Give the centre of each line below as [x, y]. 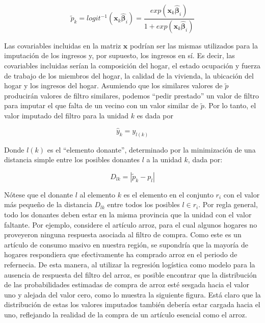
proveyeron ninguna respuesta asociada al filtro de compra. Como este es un [123, 234]
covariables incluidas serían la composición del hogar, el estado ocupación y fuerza [132, 66]
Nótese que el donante [39, 194]
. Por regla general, [228, 204]
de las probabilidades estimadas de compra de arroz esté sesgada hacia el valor [127, 284]
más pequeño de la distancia [48, 204]
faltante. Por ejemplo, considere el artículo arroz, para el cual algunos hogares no [131, 224]
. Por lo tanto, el [230, 105]
